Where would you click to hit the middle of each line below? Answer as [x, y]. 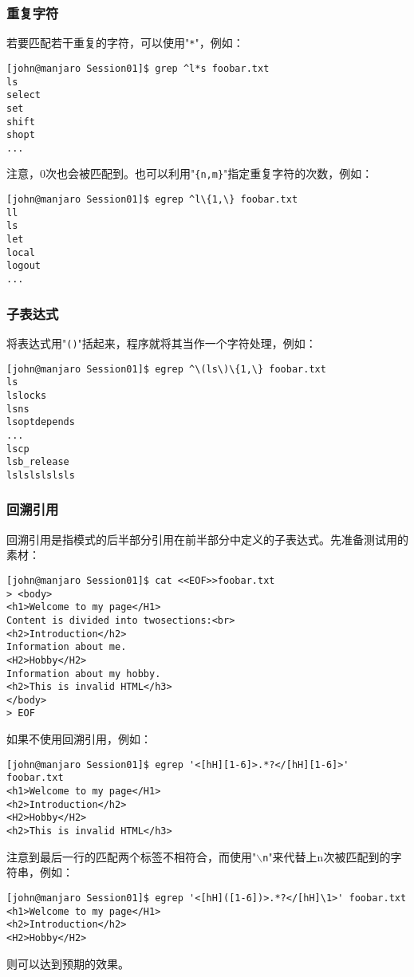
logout [24, 266]
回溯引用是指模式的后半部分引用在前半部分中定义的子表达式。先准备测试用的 [207, 539]
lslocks [27, 395]
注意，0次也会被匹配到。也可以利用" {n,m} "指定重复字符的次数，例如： [190, 173]
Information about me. [67, 647]
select [24, 95]
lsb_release [38, 462]
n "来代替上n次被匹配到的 [327, 856]
